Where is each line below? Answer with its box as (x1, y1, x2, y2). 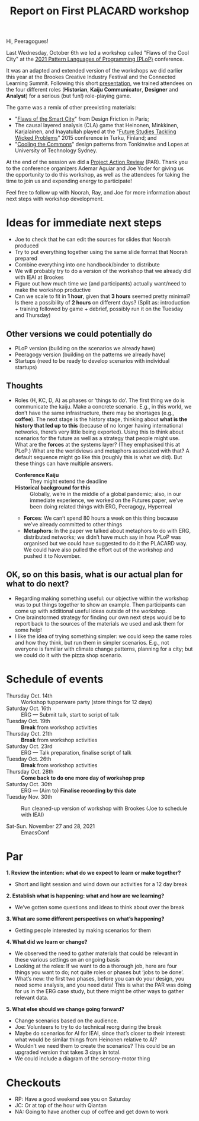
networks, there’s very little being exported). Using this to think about (14, 428, 184, 435)
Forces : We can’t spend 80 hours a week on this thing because (23, 514, 178, 522)
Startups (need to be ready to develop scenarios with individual (14, 357, 170, 364)
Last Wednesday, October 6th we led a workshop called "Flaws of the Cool (6, 49, 190, 56)
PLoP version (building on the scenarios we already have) (14, 344, 156, 351)
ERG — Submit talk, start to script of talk (21, 711, 120, 718)
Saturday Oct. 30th (6, 780, 53, 787)
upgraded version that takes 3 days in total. (14, 1048, 121, 1056)
